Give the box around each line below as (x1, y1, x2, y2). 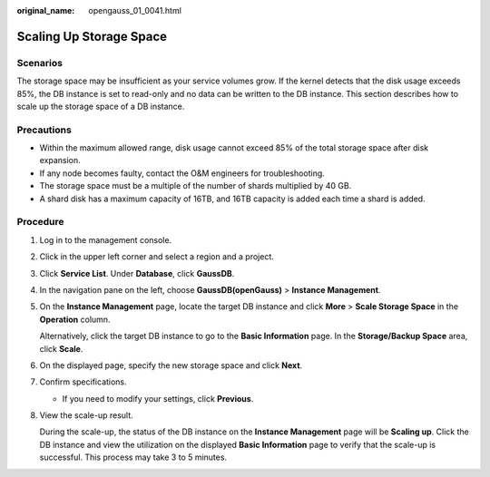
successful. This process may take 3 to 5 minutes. (39, 452, 227, 462)
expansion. (39, 155, 81, 166)
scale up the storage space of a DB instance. (16, 101, 185, 112)
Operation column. (39, 314, 111, 325)
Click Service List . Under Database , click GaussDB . (39, 268, 235, 278)
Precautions (16, 123, 72, 136)
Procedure (16, 216, 64, 229)
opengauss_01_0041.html (88, 5, 181, 15)
